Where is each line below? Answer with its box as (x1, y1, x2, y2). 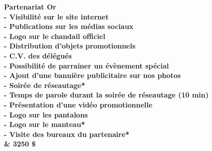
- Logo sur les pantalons (4, 109, 88, 119)
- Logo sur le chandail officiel (4, 30, 105, 41)
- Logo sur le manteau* (4, 119, 85, 129)
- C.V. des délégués (4, 50, 72, 60)
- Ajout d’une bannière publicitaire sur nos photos (4, 70, 181, 80)
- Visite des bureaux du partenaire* (4, 128, 130, 139)
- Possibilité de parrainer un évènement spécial (4, 60, 169, 70)
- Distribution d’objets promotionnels (4, 40, 136, 51)
